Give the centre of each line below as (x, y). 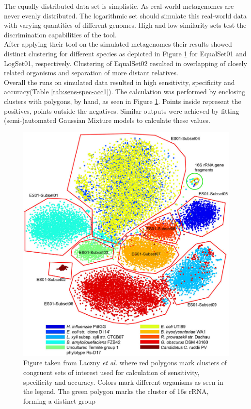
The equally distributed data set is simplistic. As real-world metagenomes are (119, 6)
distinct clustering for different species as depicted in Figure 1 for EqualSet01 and (125, 53)
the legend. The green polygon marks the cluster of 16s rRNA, (116, 391)
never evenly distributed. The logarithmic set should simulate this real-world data (125, 15)
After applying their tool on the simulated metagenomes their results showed (118, 44)
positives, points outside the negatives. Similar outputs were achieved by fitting (122, 111)
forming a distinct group (60, 400)
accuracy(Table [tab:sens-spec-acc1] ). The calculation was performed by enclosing (125, 92)
